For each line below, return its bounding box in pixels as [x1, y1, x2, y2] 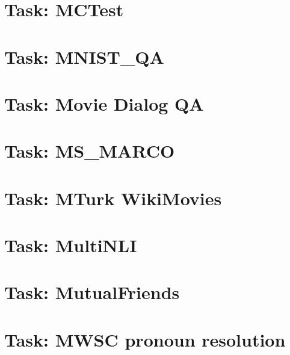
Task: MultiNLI [4, 233, 137, 258]
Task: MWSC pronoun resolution [4, 327, 286, 351]
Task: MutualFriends [4, 280, 180, 304]
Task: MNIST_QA [4, 44, 164, 69]
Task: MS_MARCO [4, 138, 175, 163]
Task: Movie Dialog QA [4, 91, 204, 116]
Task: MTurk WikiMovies [4, 185, 222, 210]
